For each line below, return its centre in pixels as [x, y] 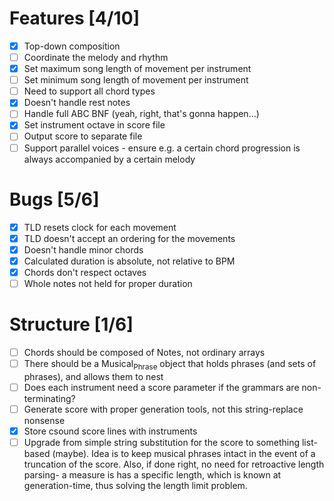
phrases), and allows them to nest [93, 376]
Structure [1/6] [71, 324]
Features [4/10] [75, 18]
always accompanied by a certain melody [109, 159]
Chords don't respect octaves [85, 272]
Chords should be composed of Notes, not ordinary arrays [144, 352]
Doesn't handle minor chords [83, 249]
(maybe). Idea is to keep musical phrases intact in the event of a [184, 453]
